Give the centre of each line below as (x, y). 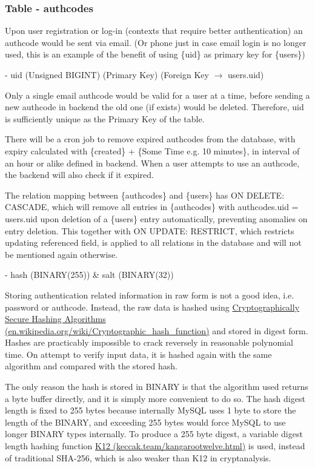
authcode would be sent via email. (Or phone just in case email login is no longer (156, 42)
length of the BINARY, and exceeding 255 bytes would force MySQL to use (145, 422)
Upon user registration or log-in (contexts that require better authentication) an (154, 31)
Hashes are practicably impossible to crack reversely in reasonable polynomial (149, 342)
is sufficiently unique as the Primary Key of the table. (105, 118)
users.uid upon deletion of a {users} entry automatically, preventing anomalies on (156, 218)
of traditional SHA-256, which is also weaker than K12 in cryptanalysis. (138, 457)
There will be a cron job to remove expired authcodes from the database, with (150, 139)
